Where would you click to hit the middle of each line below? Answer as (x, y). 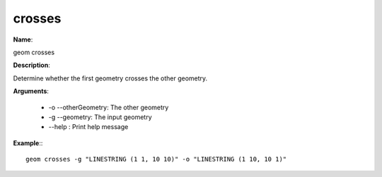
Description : (32, 65)
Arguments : (31, 91)
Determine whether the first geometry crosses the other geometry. (110, 78)
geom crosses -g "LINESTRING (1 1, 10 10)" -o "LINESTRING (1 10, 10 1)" (156, 159)
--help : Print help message (88, 127)
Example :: (28, 143)
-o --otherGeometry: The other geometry (109, 107)
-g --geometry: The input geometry (100, 117)
